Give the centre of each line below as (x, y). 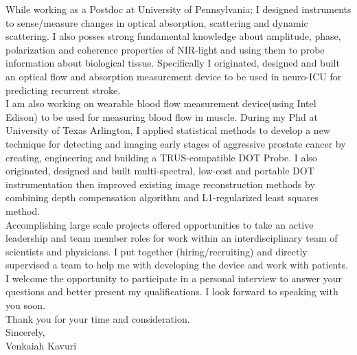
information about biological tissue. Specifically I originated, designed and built (173, 63)
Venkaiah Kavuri (41, 345)
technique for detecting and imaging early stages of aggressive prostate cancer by (176, 143)
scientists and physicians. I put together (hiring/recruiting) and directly (157, 251)
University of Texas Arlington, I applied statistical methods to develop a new (168, 130)
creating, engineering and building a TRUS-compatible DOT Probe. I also (161, 157)
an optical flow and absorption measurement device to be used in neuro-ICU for (174, 76)
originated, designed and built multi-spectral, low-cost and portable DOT (160, 171)
